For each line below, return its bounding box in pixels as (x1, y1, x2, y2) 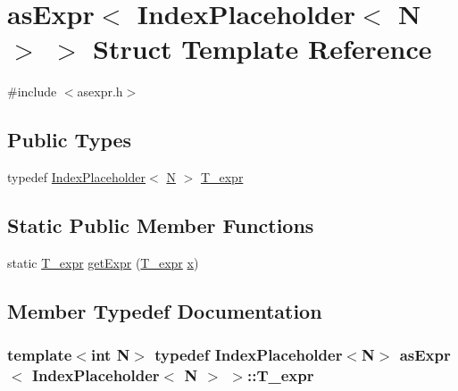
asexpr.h (77, 82, 123, 101)
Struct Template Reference (93, 30, 432, 67)
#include (7, 82, 57, 101)
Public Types (7, 126, 132, 154)
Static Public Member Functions (7, 212, 314, 239)
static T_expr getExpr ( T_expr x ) (7, 253, 199, 271)
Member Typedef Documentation (7, 296, 322, 324)
